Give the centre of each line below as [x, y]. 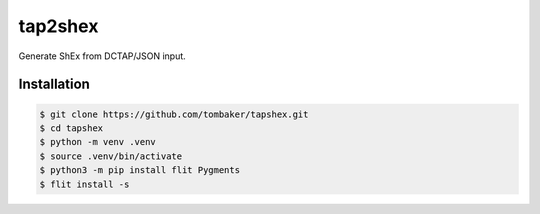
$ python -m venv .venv [98, 142]
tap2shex [58, 26]
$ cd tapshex [71, 128]
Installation [54, 84]
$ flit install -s [84, 184]
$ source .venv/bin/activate [111, 156]
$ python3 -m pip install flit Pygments [139, 170]
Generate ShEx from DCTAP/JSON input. [102, 56]
